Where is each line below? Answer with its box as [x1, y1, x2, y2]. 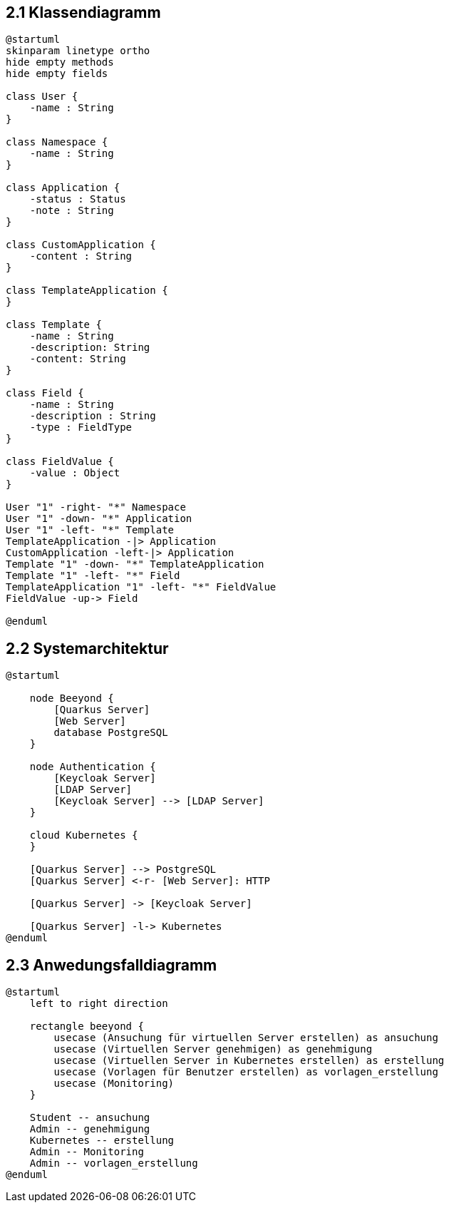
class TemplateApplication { [6, 285, 168, 297]
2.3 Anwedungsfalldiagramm [6, 956, 217, 974]
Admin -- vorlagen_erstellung [29, 1157, 198, 1169]
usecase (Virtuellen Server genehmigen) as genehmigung [53, 1043, 373, 1055]
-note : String [29, 205, 114, 217]
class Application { [6, 182, 120, 194]
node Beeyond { [29, 692, 114, 705]
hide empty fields [6, 68, 108, 80]
